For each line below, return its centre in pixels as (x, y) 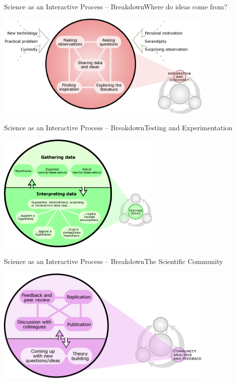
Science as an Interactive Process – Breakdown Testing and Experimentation (118, 128)
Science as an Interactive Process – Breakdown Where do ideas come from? (116, 6)
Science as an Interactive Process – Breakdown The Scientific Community (114, 261)
